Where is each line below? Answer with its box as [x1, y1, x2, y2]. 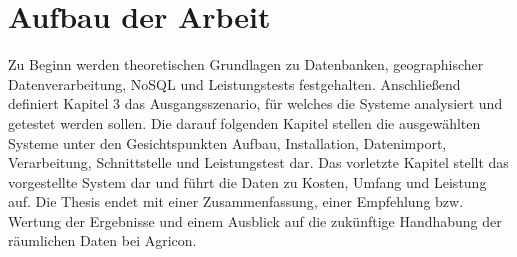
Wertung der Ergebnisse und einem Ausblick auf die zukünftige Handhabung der [8, 210, 502, 231]
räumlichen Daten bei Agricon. [8, 230, 197, 251]
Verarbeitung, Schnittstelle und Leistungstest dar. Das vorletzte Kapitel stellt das [8, 152, 509, 173]
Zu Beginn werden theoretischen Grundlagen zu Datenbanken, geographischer [8, 54, 484, 75]
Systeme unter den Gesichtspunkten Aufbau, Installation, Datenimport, [8, 132, 447, 153]
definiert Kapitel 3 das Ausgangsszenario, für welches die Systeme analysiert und [8, 93, 503, 114]
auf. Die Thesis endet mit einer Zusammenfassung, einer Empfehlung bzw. [8, 191, 464, 212]
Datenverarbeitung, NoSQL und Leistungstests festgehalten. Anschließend [8, 73, 461, 94]
